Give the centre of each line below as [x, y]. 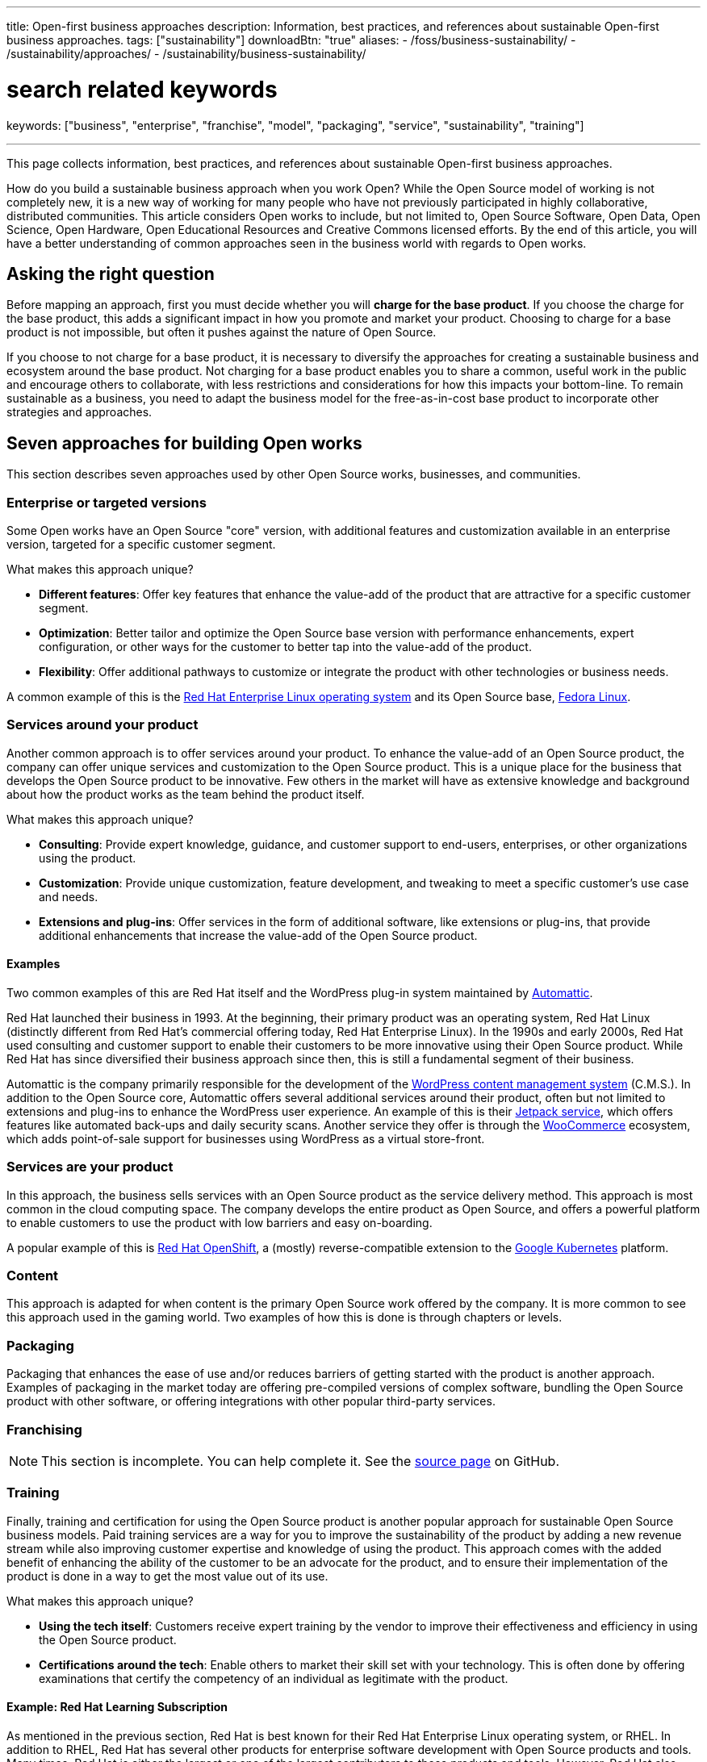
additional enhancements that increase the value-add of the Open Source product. [258, 935]
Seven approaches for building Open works [184, 443]
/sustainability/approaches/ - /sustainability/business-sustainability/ [186, 54]
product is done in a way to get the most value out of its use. [167, 1576]
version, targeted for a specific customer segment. [141, 544]
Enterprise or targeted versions [107, 502]
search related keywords [142, 89]
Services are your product [90, 1167]
